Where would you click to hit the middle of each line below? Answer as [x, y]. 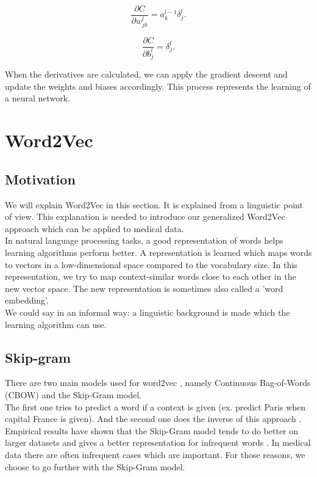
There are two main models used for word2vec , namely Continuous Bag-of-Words [158, 383]
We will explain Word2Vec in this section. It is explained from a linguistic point [154, 204]
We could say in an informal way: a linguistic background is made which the [148, 312]
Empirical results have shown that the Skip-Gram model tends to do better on [152, 430]
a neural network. [38, 98]
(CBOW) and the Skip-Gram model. [73, 394]
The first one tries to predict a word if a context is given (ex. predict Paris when [155, 406]
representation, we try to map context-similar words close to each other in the [151, 276]
